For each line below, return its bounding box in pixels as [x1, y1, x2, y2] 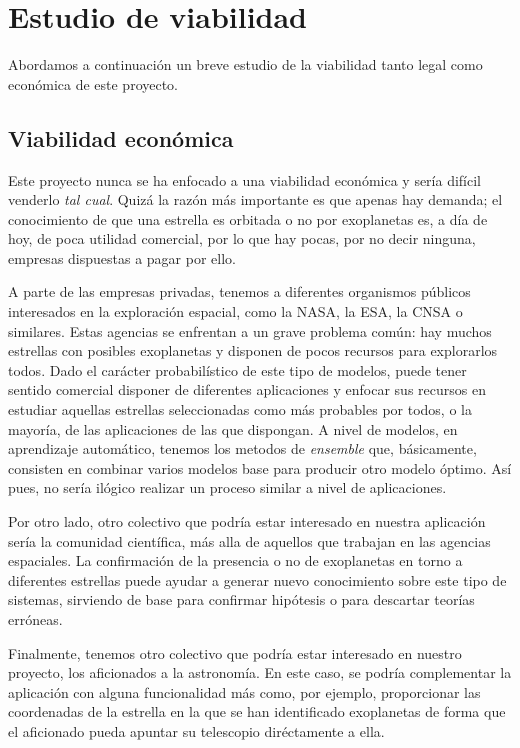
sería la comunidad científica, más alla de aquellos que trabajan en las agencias [8, 530, 491, 551]
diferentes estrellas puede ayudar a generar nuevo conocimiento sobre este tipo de [8, 569, 507, 590]
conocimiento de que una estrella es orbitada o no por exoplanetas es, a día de [8, 208, 488, 229]
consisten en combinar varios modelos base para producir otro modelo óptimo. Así [8, 457, 512, 478]
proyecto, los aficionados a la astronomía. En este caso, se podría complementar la [8, 662, 512, 683]
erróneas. [8, 608, 63, 629]
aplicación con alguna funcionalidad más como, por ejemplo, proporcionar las [8, 681, 481, 702]
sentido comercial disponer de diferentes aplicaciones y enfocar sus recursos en [8, 379, 486, 400]
